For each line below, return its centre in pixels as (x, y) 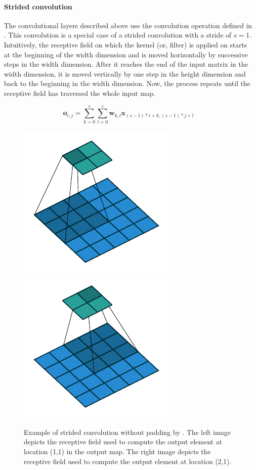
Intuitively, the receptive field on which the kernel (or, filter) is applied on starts (126, 44)
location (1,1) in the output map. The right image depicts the (117, 451)
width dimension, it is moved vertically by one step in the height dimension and (125, 73)
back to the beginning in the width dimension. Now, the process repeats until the (127, 83)
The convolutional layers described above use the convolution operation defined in (128, 25)
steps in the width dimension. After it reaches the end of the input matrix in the (126, 64)
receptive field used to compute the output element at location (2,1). (128, 461)
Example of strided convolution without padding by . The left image (127, 432)
